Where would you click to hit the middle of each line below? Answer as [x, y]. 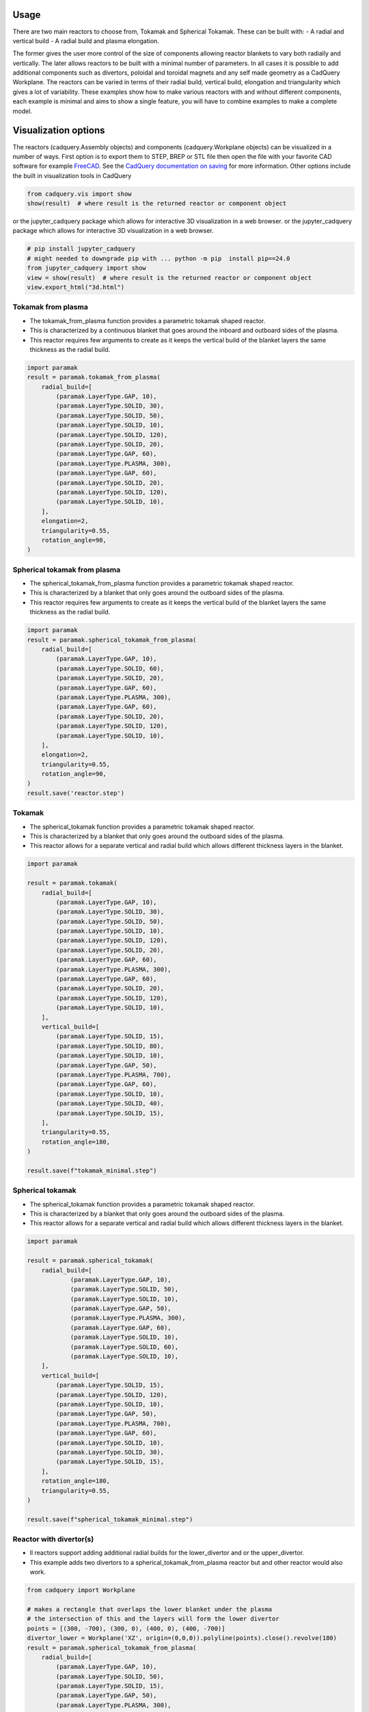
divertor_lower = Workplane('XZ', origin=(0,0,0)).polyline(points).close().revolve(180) [182, 1638]
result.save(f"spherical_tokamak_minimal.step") [110, 1519]
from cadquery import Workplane [81, 1590]
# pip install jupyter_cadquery [81, 249]
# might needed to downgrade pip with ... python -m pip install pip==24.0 [159, 258]
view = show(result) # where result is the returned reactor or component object [169, 278]
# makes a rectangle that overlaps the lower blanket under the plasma [150, 1609]
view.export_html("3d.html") [76, 287]
